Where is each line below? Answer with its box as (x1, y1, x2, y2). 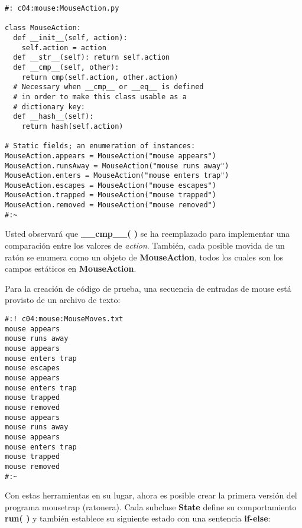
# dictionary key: (13, 102, 86, 111)
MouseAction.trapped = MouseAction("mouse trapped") (5, 191, 216, 200)
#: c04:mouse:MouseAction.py (5, 4, 119, 12)
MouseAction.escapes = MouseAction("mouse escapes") (5, 181, 216, 190)
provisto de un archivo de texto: (5, 294, 121, 306)
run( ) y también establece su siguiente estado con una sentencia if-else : (5, 512, 271, 524)
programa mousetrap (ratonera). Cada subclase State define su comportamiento (5, 500, 297, 513)
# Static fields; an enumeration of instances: (5, 142, 196, 151)
